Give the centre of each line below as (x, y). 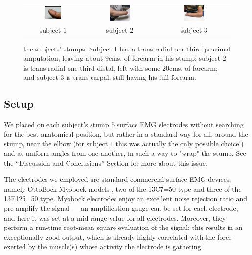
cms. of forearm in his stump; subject (164, 58)
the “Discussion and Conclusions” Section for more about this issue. (106, 163)
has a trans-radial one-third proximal (175, 48)
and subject (41, 77)
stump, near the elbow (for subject (56, 143)
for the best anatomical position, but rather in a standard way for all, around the (126, 134)
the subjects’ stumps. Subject (68, 48)
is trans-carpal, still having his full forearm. (131, 77)
